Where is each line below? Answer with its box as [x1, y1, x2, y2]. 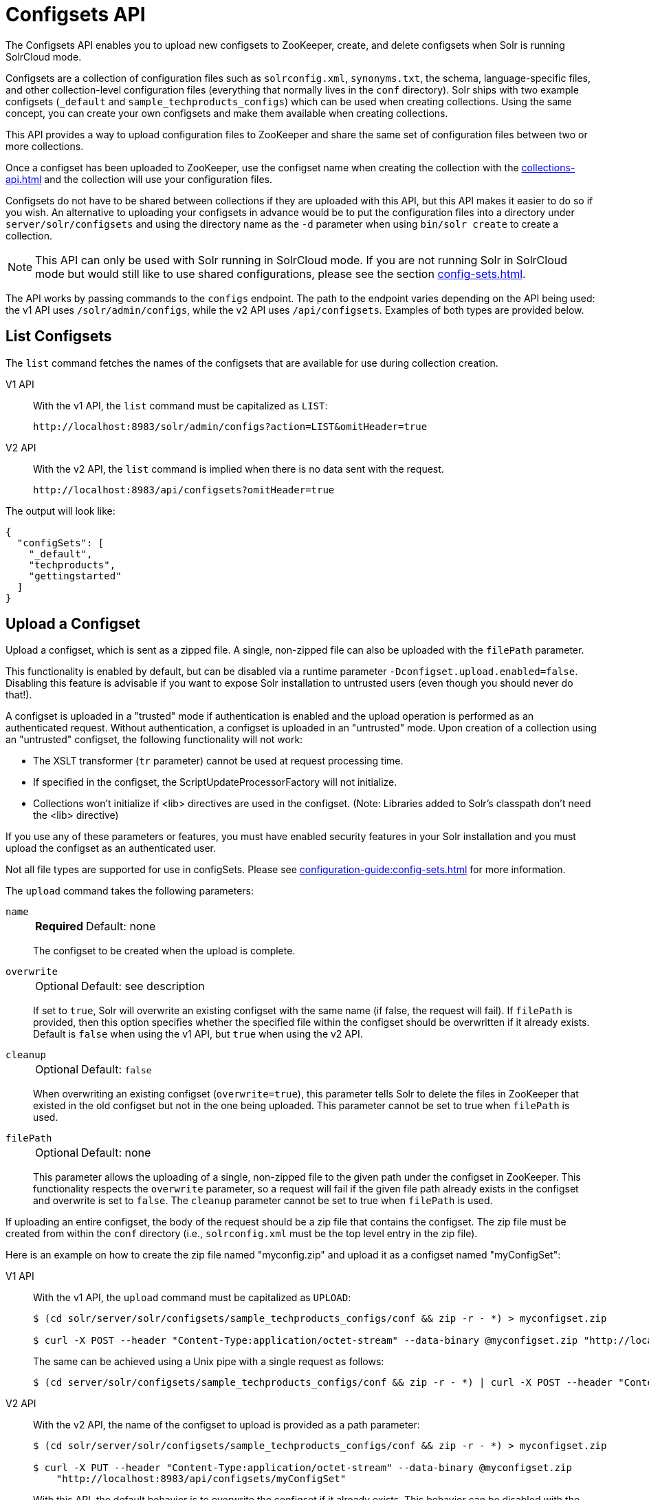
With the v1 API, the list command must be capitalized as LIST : [33, 399, 328, 411]
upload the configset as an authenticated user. [5, 842, 217, 855]
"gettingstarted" [28, 570, 122, 581]
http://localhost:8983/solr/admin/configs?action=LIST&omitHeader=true [33, 420, 428, 432]
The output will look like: [5, 504, 115, 517]
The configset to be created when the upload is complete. [33, 945, 296, 957]
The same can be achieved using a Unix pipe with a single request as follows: [33, 1356, 384, 1368]
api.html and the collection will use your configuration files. [5, 173, 272, 185]
